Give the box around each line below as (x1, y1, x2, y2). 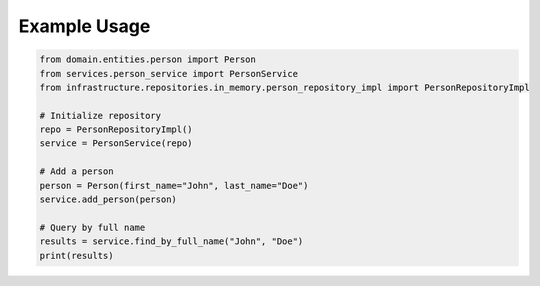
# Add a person (39, 166, 114, 177)
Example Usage (18, 15, 151, 37)
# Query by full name (39, 221, 146, 233)
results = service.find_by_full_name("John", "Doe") (39, 236, 304, 247)
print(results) (39, 250, 114, 261)
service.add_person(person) (39, 194, 177, 205)
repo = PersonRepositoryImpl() (39, 124, 194, 135)
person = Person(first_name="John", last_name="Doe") (39, 180, 309, 191)
